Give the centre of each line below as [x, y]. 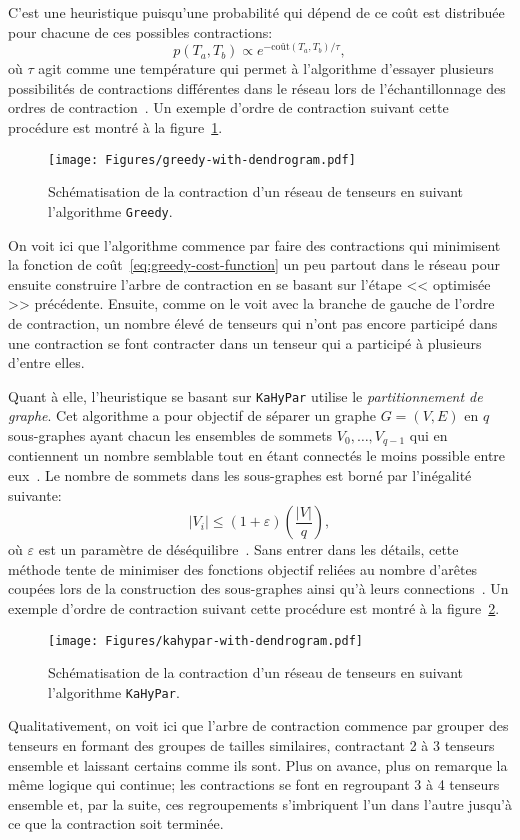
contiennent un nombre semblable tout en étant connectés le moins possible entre [257, 455]
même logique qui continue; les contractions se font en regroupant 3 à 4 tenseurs [254, 784]
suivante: [35, 494]
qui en [428, 434]
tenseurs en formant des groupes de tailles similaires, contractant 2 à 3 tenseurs [251, 745]
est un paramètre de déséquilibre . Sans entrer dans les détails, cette [248, 549]
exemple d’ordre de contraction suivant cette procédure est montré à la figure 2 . [254, 607]
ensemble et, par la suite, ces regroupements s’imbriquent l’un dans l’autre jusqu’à [260, 803]
